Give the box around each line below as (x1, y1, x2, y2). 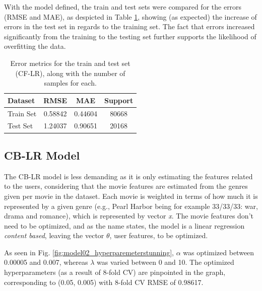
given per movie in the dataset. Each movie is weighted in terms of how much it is (4, 190, 258, 201)
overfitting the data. (4, 41, 66, 51)
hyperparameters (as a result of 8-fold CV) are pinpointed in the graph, (4, 267, 226, 277)
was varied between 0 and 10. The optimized (97, 257, 234, 267)
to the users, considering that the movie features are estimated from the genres (4, 181, 248, 191)
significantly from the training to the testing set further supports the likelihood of (4, 31, 256, 41)
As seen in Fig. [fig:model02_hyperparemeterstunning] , (4, 247, 174, 257)
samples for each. (44, 78, 97, 88)
